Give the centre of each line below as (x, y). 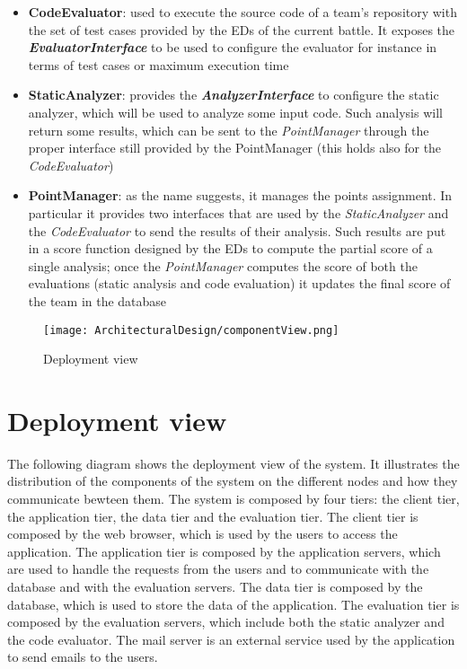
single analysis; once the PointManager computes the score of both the (223, 265)
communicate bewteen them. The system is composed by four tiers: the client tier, (233, 499)
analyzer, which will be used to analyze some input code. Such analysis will (235, 112)
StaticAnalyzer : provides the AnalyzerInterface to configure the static (233, 95)
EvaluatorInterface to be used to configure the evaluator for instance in (233, 47)
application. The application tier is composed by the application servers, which (224, 551)
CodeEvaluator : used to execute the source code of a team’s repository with (242, 12)
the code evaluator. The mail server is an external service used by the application (231, 639)
